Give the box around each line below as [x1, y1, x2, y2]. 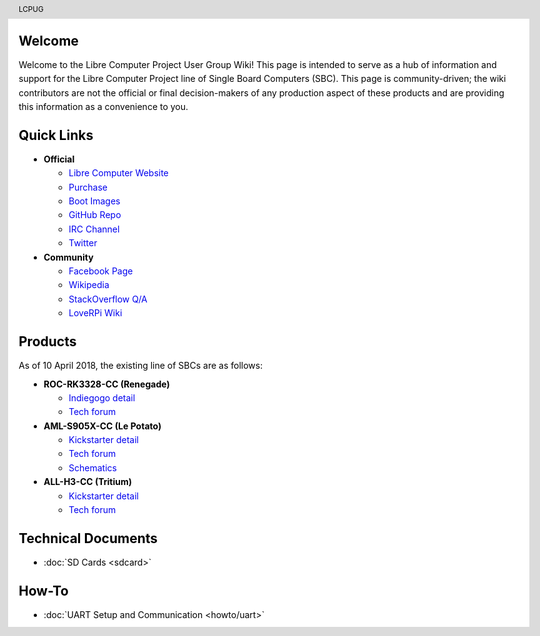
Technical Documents [18, 530, 159, 547]
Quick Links [18, 126, 94, 144]
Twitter [68, 237, 98, 249]
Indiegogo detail [68, 391, 136, 404]
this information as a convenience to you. [18, 101, 189, 113]
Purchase [68, 181, 108, 193]
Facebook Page [68, 265, 134, 277]
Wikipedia [68, 279, 110, 291]
